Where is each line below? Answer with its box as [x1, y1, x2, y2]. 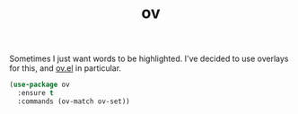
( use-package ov [9, 80, 70, 90]
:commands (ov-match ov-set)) [17, 97, 130, 106]
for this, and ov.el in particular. [9, 63, 122, 74]
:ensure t [17, 89, 54, 98]
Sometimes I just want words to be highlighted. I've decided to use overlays [9, 53, 289, 65]
